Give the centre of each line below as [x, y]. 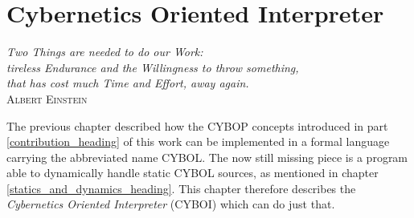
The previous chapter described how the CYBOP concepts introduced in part [197, 125]
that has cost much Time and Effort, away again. [128, 83]
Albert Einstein [47, 98]
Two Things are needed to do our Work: [105, 52]
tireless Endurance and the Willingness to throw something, [153, 67]
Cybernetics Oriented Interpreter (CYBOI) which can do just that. [171, 204]
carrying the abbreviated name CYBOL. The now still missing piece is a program [207, 157]
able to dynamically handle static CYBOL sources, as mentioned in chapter [193, 173]
